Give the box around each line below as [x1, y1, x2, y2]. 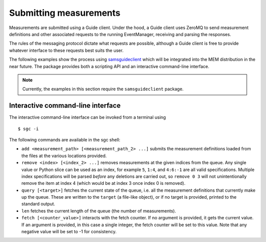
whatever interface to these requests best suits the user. [9, 47, 124, 53]
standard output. [21, 201, 55, 207]
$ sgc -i [18, 126, 39, 132]
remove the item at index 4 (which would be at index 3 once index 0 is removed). [21, 180, 186, 186]
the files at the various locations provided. [21, 153, 107, 159]
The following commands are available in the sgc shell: [9, 137, 121, 142]
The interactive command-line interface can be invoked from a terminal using [9, 114, 166, 120]
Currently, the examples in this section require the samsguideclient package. [22, 86, 184, 92]
